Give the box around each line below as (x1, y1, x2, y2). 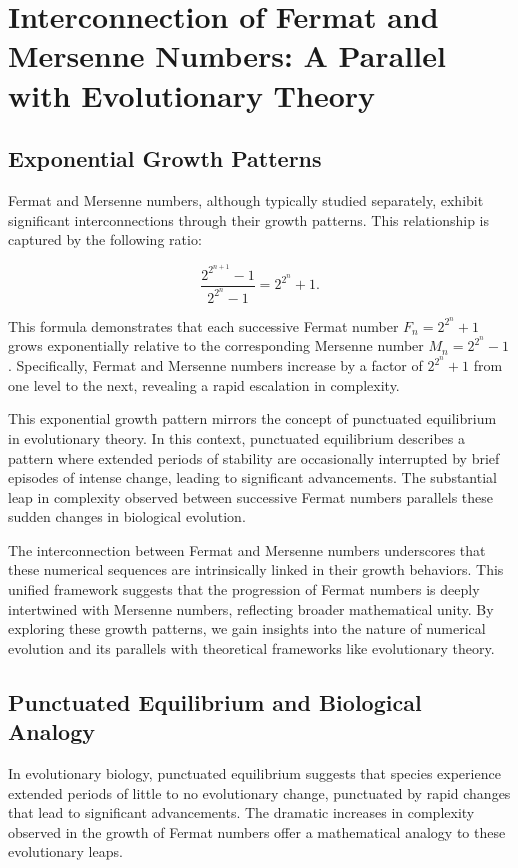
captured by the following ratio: (8, 229, 202, 250)
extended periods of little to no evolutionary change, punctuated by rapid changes (8, 782, 511, 803)
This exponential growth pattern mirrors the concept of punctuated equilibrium (8, 408, 497, 429)
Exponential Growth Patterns (8, 143, 322, 174)
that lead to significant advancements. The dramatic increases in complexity (8, 802, 475, 823)
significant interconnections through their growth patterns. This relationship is (8, 209, 490, 230)
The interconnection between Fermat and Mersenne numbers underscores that (8, 539, 486, 560)
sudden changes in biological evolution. (8, 506, 246, 527)
